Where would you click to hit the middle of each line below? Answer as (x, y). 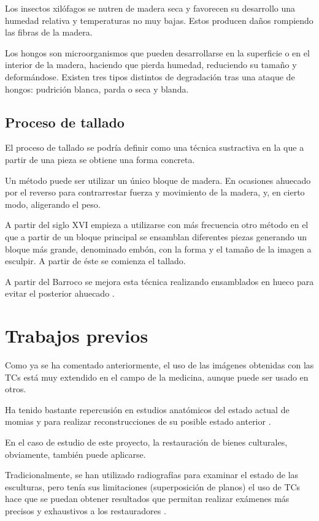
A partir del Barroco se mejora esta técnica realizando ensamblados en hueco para (159, 281)
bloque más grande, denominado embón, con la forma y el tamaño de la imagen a (158, 249)
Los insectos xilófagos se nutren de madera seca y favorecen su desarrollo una (150, 8)
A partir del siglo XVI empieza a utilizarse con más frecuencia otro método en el (157, 225)
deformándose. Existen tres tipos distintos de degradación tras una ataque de (150, 76)
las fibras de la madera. (49, 32)
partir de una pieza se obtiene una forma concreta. (100, 159)
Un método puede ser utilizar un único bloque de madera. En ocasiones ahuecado (158, 180)
